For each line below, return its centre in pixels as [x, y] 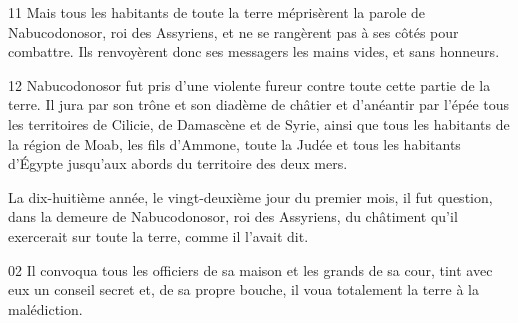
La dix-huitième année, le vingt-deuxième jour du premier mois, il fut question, [250, 196]
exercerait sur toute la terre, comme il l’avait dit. [158, 235]
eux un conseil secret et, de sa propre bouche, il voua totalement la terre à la [243, 289]
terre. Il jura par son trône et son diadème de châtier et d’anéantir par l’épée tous [259, 104]
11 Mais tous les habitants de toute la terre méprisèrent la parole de [217, 12]
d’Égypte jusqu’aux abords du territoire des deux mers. [178, 163]
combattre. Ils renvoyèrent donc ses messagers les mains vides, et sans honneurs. [254, 51]
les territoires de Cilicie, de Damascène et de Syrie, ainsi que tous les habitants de [259, 123]
